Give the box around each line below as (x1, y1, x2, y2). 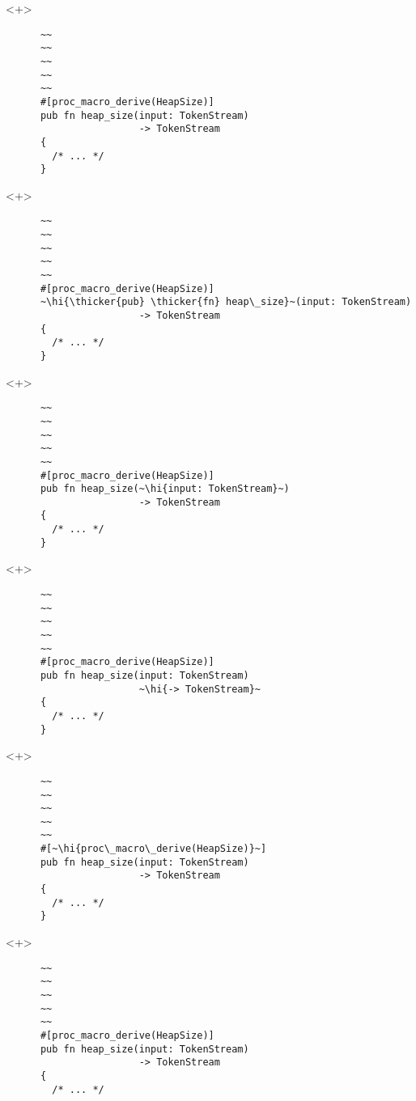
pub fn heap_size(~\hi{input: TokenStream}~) (40, 483, 290, 495)
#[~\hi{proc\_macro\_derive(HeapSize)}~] (40, 843, 267, 855)
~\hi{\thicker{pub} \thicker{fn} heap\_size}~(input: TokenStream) (40, 296, 412, 308)
